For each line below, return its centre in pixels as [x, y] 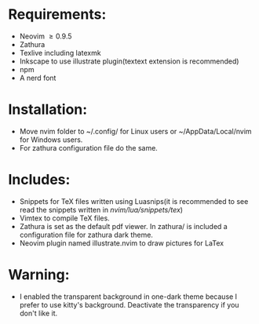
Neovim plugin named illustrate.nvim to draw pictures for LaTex [122, 243]
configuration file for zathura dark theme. [86, 235]
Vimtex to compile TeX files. [64, 218]
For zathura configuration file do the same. [89, 147]
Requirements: [57, 15]
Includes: [39, 180]
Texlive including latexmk [60, 53]
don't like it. [38, 313]
